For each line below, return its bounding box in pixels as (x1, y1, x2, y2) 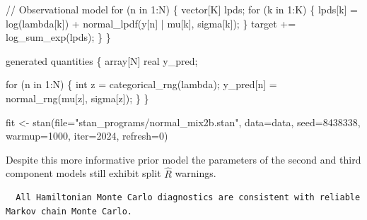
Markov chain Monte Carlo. (6, 206, 132, 216)
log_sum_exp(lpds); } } (6, 30, 111, 44)
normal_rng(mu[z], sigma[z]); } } (6, 90, 149, 105)
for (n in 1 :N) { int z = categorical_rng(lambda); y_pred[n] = (6, 77, 277, 92)
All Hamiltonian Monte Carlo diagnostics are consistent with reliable (16, 192, 361, 203)
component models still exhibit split (6, 166, 161, 181)
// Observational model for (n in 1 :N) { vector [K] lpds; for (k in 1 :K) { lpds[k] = (6, 2, 358, 16)
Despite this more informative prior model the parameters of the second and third (6, 152, 361, 166)
